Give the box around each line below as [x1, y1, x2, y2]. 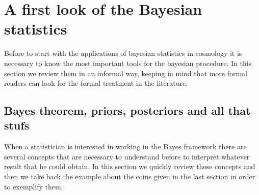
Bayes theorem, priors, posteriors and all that [4, 103, 251, 118]
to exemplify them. [4, 181, 63, 191]
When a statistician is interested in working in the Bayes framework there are [4, 141, 247, 152]
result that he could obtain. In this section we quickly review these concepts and [4, 161, 255, 172]
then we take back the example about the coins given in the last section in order [4, 171, 255, 182]
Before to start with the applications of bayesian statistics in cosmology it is [4, 48, 242, 58]
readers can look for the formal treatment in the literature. [4, 78, 188, 88]
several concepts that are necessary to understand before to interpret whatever [4, 151, 250, 161]
